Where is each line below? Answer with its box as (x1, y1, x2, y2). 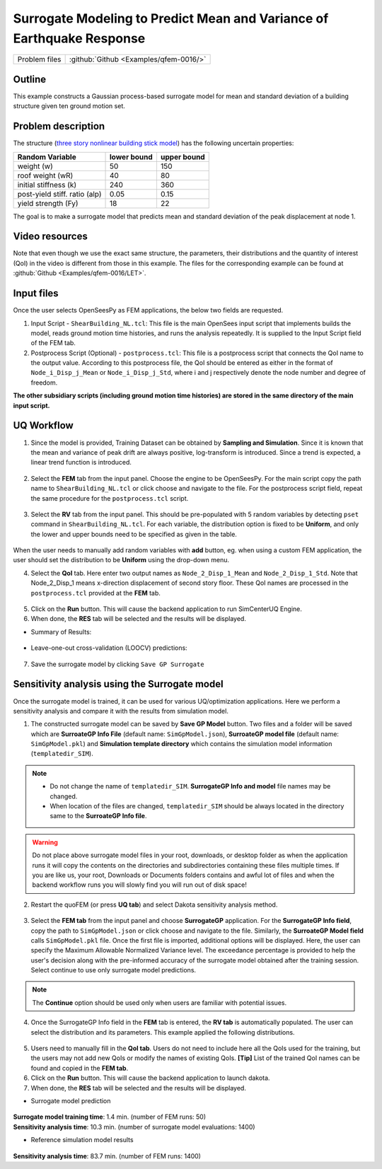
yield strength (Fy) (17, 198, 79, 208)
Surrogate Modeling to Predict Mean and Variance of (13, 11, 329, 26)
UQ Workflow (13, 419, 74, 431)
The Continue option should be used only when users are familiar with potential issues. (32, 998, 286, 1007)
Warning (32, 838, 58, 847)
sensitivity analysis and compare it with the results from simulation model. (13, 706, 229, 715)
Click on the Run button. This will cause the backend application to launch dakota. (30, 1074, 270, 1082)
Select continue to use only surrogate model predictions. (30, 966, 197, 975)
